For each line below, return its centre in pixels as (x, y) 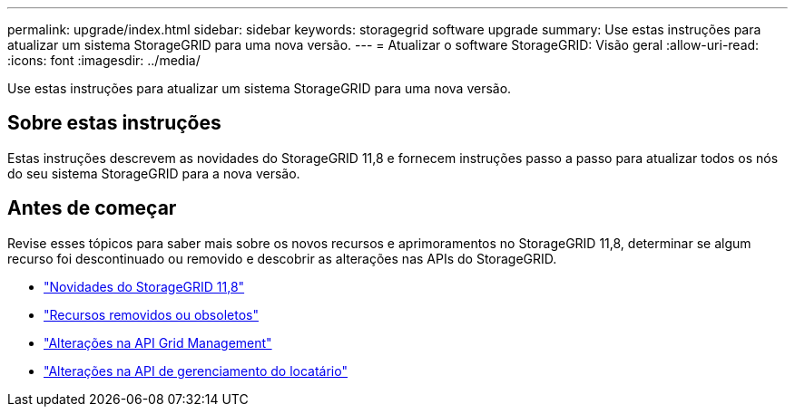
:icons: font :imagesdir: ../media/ (104, 60)
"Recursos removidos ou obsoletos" (151, 314)
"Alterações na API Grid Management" (158, 342)
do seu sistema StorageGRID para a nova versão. (154, 173)
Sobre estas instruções (114, 123)
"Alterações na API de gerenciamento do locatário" (196, 371)
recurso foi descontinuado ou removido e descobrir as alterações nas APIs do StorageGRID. (282, 258)
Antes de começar (92, 208)
